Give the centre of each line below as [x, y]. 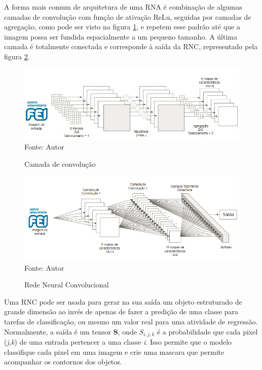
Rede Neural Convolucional [67, 285]
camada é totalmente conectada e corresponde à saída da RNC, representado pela [131, 46]
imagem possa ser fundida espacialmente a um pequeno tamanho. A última [121, 36]
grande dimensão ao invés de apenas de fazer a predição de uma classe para [121, 311]
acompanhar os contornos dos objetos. [63, 362]
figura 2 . [17, 56]
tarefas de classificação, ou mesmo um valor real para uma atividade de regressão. [131, 322]
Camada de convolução [60, 163]
